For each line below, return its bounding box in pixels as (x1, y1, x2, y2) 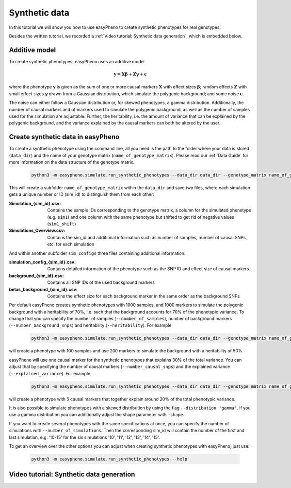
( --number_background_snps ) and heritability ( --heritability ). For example (9, 322, 172, 328)
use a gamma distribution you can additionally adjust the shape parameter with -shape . (9, 412, 184, 418)
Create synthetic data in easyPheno (9, 133, 120, 141)
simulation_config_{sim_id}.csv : (9, 259, 76, 265)
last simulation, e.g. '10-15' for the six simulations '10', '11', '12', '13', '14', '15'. (9, 434, 160, 440)
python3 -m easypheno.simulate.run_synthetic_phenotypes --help (31, 456, 188, 462)
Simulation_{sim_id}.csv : (9, 200, 61, 206)
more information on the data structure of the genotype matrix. (9, 159, 135, 165)
